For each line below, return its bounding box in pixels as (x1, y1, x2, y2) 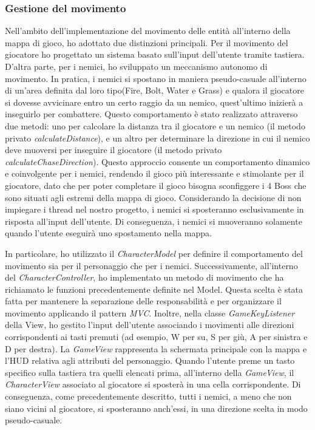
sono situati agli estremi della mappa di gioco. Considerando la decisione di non (5, 191, 302, 203)
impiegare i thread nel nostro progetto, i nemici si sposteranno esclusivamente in (5, 203, 304, 216)
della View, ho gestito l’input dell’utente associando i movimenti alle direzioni (5, 318, 294, 331)
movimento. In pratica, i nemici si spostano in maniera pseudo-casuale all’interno (5, 72, 307, 84)
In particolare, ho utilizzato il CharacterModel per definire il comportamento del (5, 247, 303, 259)
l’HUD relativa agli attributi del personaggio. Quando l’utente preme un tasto (5, 354, 295, 367)
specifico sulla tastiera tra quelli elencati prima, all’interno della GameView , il (5, 366, 294, 378)
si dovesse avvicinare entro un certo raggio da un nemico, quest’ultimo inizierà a (5, 95, 303, 108)
